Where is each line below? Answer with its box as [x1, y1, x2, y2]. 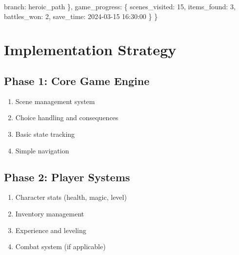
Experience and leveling [15, 225, 86, 235]
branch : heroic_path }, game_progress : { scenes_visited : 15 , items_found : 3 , [4, 1, 236, 11]
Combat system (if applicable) [15, 241, 106, 252]
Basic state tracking [15, 128, 75, 139]
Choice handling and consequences [15, 112, 119, 123]
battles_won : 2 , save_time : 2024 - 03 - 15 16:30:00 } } [4, 11, 158, 21]
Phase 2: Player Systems [4, 169, 130, 184]
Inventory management [15, 208, 84, 218]
